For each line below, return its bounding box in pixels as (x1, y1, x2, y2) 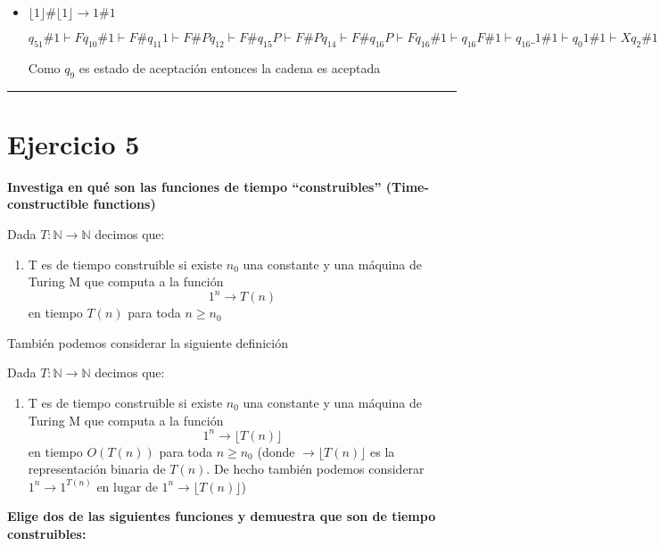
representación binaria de (28, 459, 166, 478)
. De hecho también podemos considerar (206, 459, 425, 478)
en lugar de (96, 476, 158, 495)
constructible (7, 194, 89, 213)
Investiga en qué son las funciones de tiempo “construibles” (7, 177, 382, 195)
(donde (257, 442, 295, 460)
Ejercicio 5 (7, 125, 140, 161)
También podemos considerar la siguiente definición (7, 333, 288, 352)
